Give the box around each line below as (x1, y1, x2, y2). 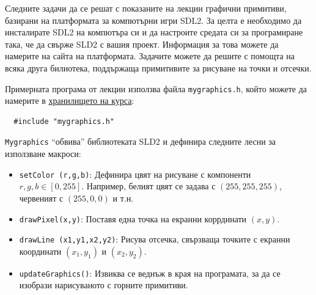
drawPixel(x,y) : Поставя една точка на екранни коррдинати (19, 212, 247, 225)
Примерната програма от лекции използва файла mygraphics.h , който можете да (5, 82, 307, 95)
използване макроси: (5, 147, 81, 160)
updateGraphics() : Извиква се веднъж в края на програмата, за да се (19, 266, 281, 279)
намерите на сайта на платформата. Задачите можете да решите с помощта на (5, 49, 295, 62)
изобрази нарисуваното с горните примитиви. (19, 279, 188, 291)
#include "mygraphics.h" (13, 117, 114, 126)
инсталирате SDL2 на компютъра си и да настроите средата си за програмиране (5, 26, 303, 38)
